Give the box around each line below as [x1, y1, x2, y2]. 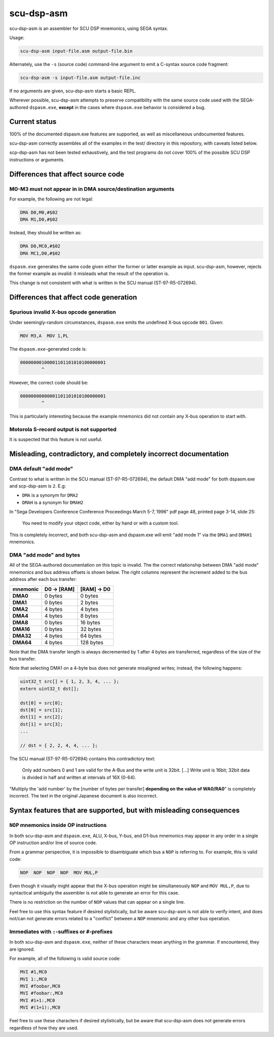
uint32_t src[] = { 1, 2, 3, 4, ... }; [20, 679, 119, 684]
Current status [9, 117, 57, 126]
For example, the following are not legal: [9, 196, 93, 202]
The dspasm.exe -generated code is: [9, 345, 87, 352]
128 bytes [80, 639, 104, 646]
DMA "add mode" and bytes [9, 551, 81, 559]
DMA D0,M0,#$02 [20, 210, 58, 215]
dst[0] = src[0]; [20, 700, 63, 706]
